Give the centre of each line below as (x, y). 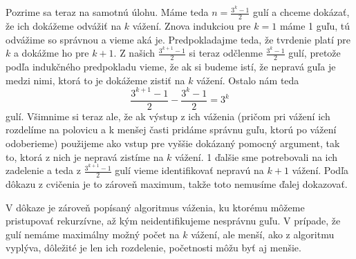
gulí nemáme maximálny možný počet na (93, 234)
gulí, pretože (315, 53)
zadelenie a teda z (43, 170)
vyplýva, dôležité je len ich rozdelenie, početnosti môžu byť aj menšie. (153, 248)
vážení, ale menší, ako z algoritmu (263, 234)
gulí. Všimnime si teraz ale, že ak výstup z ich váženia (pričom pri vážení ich (168, 116)
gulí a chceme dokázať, (301, 12)
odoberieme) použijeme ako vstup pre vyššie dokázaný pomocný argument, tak (173, 143)
